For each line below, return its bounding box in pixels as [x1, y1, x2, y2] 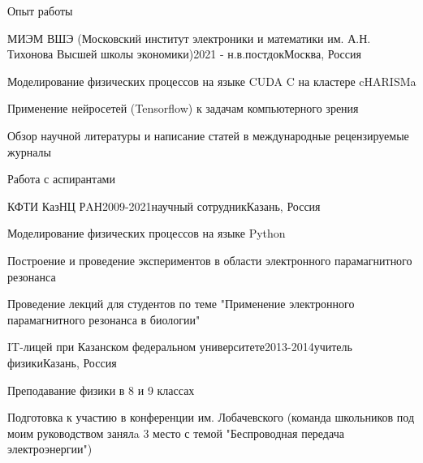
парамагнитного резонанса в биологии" [7, 311, 201, 328]
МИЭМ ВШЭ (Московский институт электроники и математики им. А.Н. [7, 29, 371, 46]
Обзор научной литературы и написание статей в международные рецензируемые [7, 126, 409, 144]
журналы [7, 143, 51, 160]
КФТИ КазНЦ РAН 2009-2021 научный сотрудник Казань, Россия [7, 197, 321, 214]
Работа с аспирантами [7, 170, 115, 187]
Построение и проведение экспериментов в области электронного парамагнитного [7, 251, 412, 268]
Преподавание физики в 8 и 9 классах [7, 381, 195, 398]
